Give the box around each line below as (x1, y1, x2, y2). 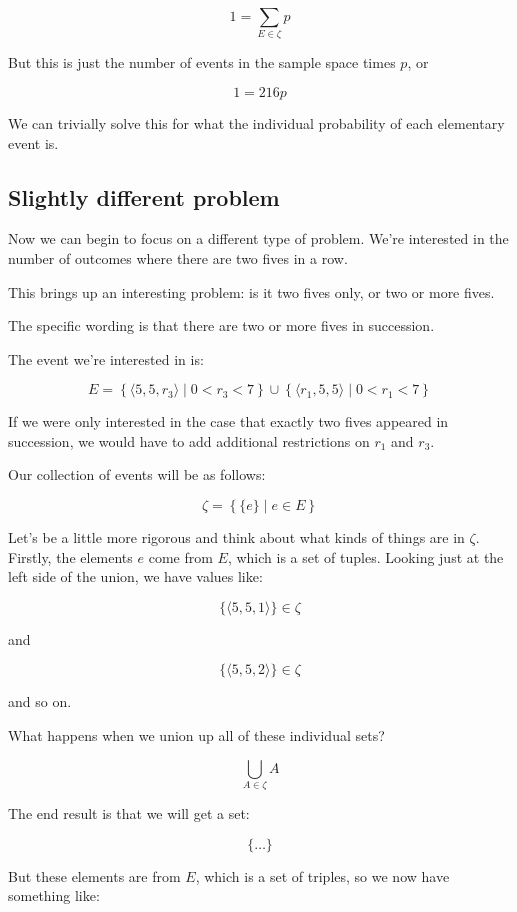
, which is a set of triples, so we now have (195, 865, 450, 886)
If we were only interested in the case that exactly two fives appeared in (8, 411, 449, 432)
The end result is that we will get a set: (8, 802, 250, 823)
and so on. (8, 691, 72, 712)
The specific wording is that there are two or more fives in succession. (8, 315, 435, 336)
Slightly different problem (8, 181, 280, 212)
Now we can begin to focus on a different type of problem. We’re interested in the (8, 228, 509, 249)
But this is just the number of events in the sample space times (8, 52, 396, 73)
